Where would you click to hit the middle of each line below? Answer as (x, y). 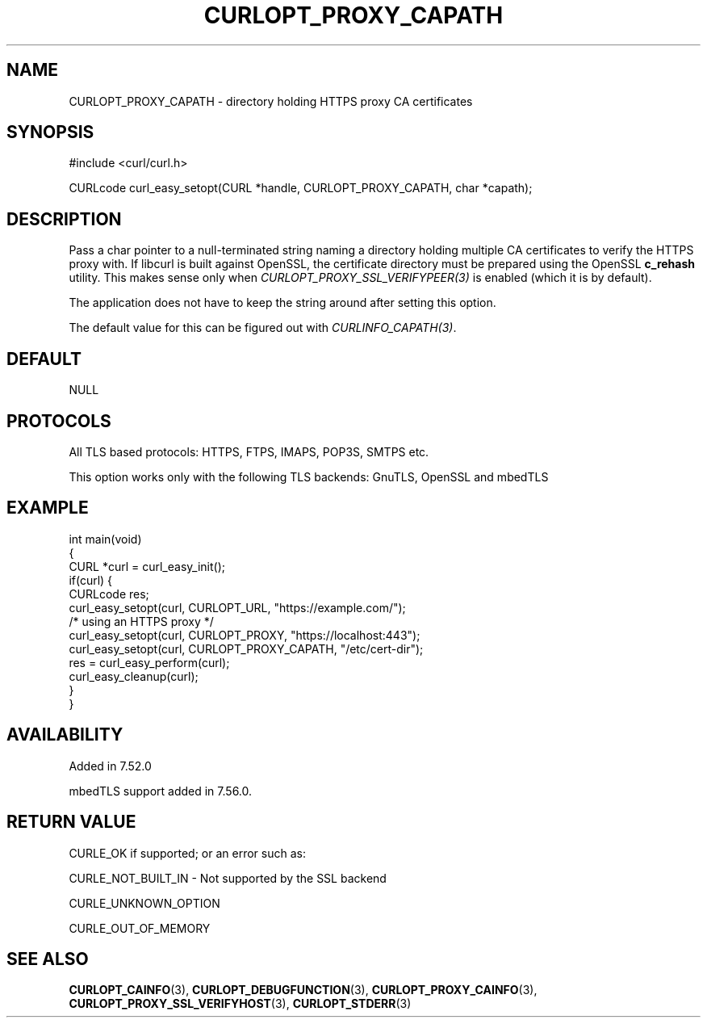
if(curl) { (91, 580)
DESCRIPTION (64, 219)
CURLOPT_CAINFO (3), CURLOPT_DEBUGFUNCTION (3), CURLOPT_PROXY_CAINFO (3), (303, 990)
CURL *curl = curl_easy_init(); (147, 566)
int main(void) (105, 539)
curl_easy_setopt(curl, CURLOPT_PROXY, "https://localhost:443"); (245, 635)
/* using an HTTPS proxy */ (141, 621)
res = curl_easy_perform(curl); (149, 662)
